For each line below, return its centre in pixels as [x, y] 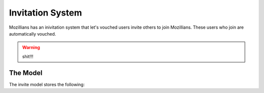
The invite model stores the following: [47, 84]
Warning [31, 47]
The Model [26, 73]
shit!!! [28, 56]
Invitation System [45, 13]
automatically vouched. [33, 34]
